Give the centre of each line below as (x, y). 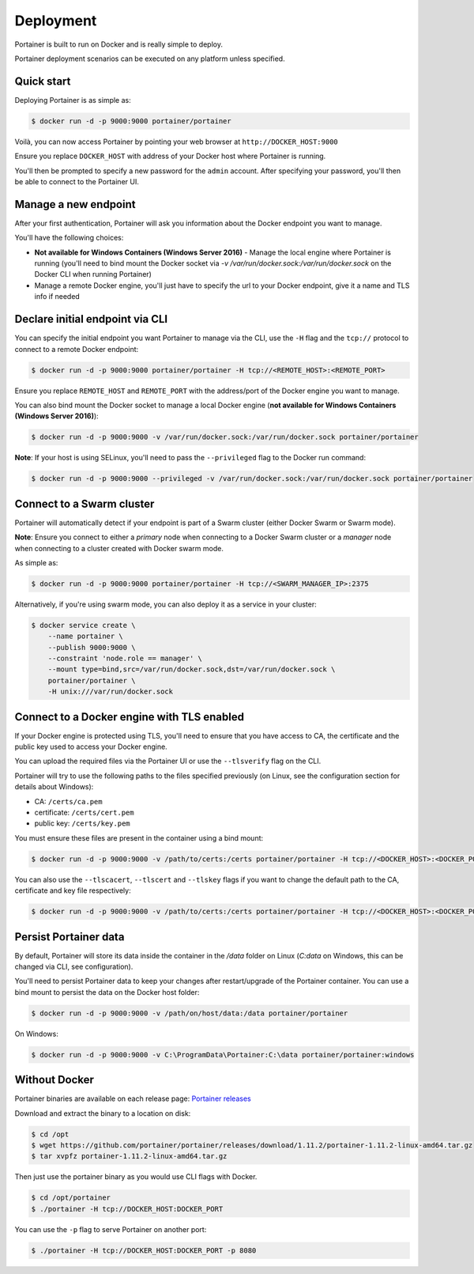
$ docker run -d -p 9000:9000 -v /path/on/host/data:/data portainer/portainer (190, 1013)
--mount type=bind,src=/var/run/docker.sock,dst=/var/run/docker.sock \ (192, 669)
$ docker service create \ (83, 625)
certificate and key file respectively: (73, 890)
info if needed (57, 297)
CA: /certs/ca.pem (68, 801)
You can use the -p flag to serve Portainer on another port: (111, 1229)
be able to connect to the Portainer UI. (77, 181)
